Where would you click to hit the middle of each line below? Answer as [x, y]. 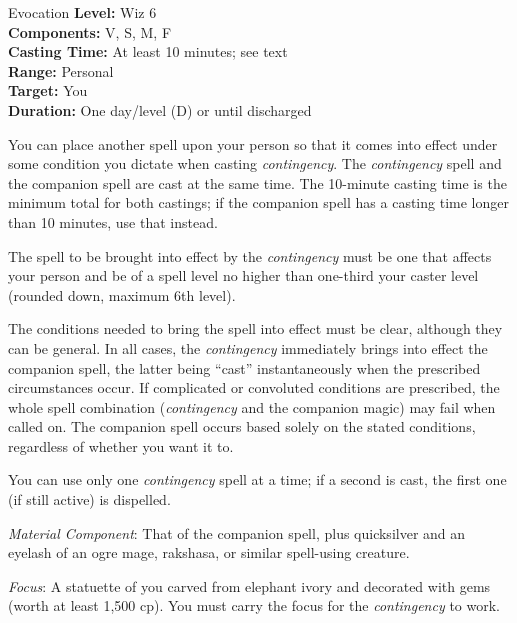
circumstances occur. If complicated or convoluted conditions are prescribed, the [254, 387]
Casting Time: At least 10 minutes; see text [148, 51]
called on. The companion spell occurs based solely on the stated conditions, [242, 426]
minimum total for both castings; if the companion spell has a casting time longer [258, 202]
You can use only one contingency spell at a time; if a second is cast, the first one [257, 479]
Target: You [48, 90]
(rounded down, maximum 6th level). [122, 294]
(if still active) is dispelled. [89, 499]
